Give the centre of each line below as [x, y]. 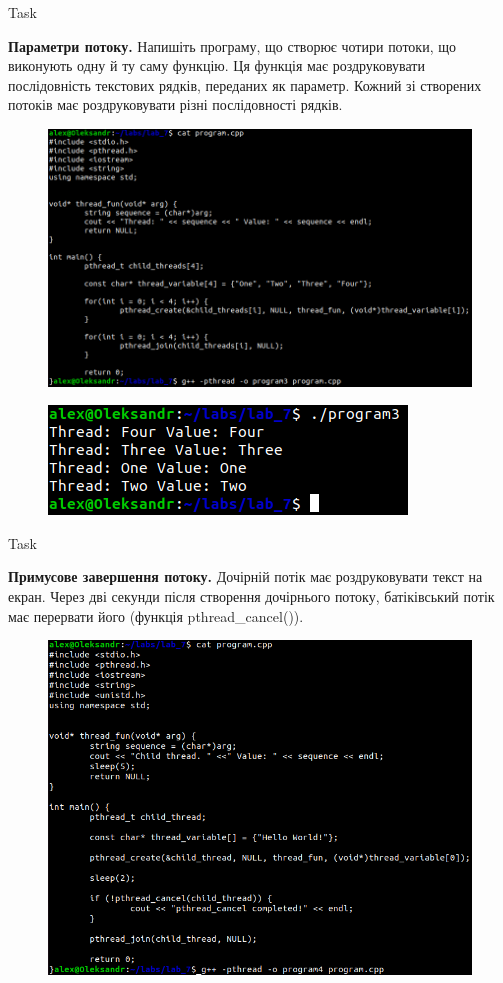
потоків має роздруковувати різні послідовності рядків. [175, 104]
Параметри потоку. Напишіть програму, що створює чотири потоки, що [232, 45]
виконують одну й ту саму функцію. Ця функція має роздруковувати [216, 65]
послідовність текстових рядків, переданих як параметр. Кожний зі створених [245, 84]
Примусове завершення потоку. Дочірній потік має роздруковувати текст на [245, 576]
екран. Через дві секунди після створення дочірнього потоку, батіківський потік [251, 596]
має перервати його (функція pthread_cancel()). [156, 615]
